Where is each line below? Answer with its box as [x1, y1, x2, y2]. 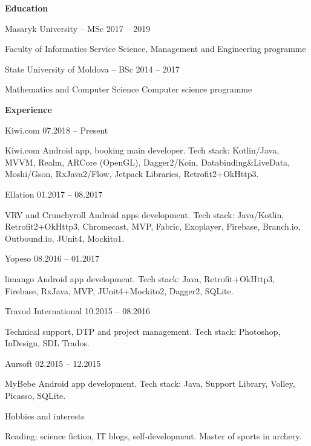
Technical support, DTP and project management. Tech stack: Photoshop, [5, 325, 281, 337]
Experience [5, 103, 52, 115]
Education [5, 2, 48, 14]
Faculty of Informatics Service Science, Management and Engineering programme [5, 42, 306, 55]
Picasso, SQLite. [5, 389, 66, 402]
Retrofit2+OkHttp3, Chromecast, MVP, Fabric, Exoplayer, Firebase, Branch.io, [5, 220, 301, 233]
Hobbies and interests [5, 409, 85, 422]
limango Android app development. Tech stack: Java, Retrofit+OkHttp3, [5, 272, 275, 285]
